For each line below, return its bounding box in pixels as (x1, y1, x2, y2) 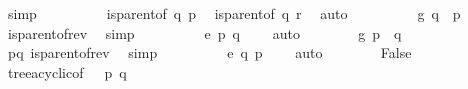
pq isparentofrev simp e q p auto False (7, 42, 412, 63)
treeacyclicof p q (7, 61, 127, 82)
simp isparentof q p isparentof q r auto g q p (7, 3, 461, 23)
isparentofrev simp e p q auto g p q (7, 22, 402, 43)
